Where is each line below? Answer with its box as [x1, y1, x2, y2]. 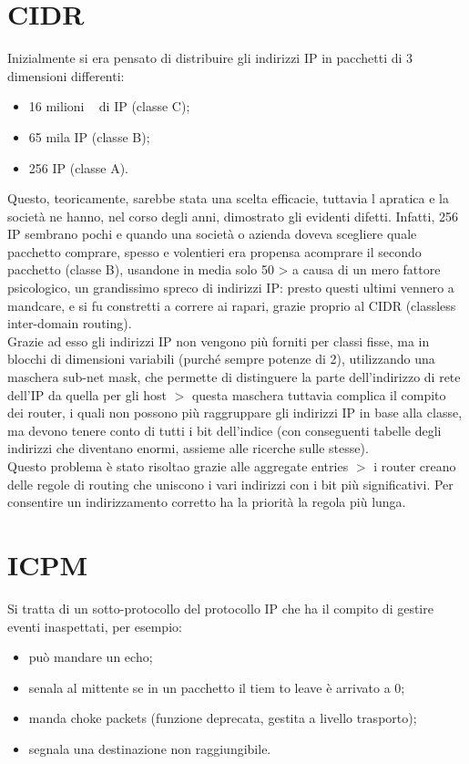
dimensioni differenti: [7, 66, 125, 85]
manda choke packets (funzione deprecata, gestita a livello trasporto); [28, 708, 417, 728]
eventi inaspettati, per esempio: [7, 616, 182, 635]
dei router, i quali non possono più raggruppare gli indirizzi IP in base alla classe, [7, 403, 463, 422]
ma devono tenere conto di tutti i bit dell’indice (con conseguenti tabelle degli [7, 420, 442, 439]
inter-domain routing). [7, 314, 132, 333]
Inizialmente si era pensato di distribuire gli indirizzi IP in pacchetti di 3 [7, 48, 413, 67]
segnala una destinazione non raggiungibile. [28, 738, 271, 758]
